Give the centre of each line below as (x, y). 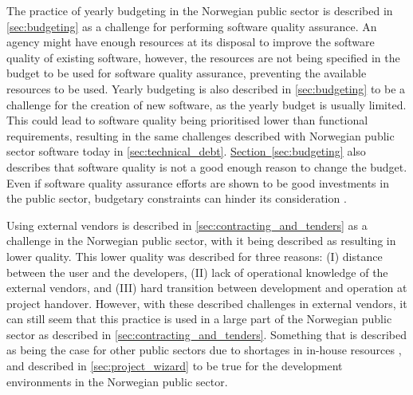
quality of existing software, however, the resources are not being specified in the (203, 57)
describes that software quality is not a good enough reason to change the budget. (207, 166)
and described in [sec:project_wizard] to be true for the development (175, 366)
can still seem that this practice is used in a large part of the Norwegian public (199, 319)
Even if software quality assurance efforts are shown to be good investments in (198, 182)
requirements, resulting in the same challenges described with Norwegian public (201, 135)
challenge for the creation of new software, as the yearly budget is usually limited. (206, 104)
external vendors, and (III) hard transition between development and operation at (207, 288)
